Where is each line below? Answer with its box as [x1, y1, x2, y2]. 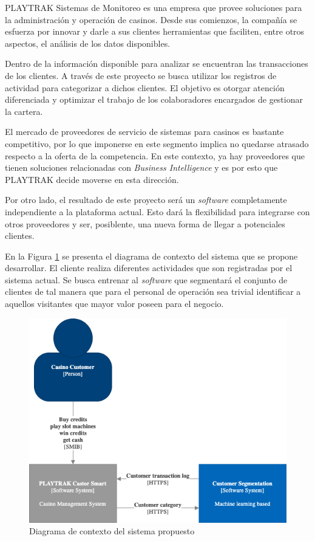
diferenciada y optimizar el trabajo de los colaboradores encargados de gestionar [5, 93, 303, 106]
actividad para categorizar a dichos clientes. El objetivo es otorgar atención [5, 81, 285, 94]
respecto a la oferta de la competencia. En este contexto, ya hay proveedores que [5, 149, 305, 162]
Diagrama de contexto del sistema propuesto [29, 525, 195, 537]
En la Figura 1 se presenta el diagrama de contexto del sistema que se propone [5, 249, 298, 262]
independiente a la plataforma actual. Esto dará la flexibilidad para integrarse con [5, 205, 310, 218]
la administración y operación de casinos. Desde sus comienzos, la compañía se [5, 13, 297, 26]
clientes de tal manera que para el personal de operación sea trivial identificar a [5, 285, 301, 298]
